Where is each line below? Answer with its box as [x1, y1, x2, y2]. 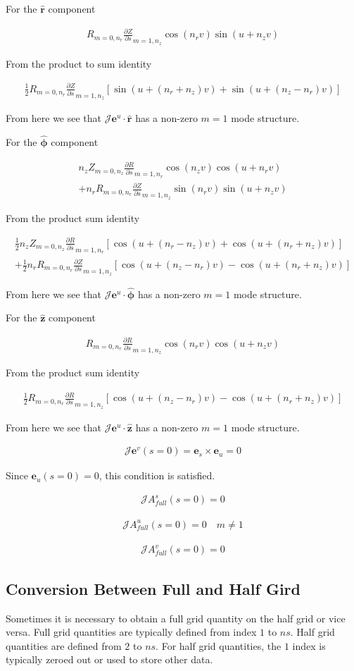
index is [292, 638, 326, 653]
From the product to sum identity [6, 56, 152, 70]
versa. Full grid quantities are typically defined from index [6, 624, 257, 639]
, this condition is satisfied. [99, 468, 215, 483]
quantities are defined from [6, 638, 122, 653]
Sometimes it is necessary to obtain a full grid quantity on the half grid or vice [6, 610, 346, 625]
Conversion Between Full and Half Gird [6, 577, 301, 599]
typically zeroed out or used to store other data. [6, 652, 213, 667]
